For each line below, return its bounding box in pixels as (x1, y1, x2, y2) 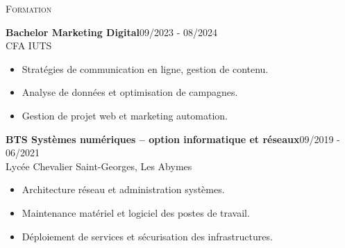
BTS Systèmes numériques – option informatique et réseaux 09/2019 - (6, 131, 340, 146)
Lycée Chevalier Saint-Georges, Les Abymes (6, 158, 192, 173)
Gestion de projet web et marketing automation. (22, 108, 228, 122)
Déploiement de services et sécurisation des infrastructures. (22, 229, 273, 243)
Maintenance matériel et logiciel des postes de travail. (22, 205, 250, 220)
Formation (6, 1, 52, 15)
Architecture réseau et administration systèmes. (22, 182, 225, 197)
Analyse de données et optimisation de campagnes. (22, 85, 238, 99)
